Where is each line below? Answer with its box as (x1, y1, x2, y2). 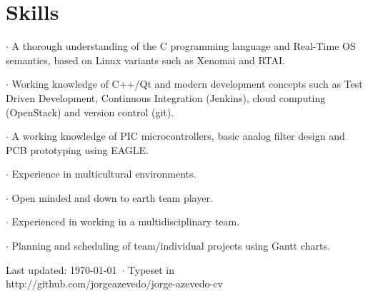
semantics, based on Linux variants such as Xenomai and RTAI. (6, 52, 285, 67)
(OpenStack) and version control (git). (6, 104, 174, 119)
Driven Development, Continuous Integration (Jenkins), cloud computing (6, 90, 326, 105)
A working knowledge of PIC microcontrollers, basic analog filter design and (11, 128, 345, 143)
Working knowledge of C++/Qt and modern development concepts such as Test (11, 76, 363, 91)
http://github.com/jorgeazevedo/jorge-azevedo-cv (6, 276, 223, 291)
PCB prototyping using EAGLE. (6, 142, 149, 157)
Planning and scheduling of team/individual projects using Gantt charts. (11, 238, 330, 253)
